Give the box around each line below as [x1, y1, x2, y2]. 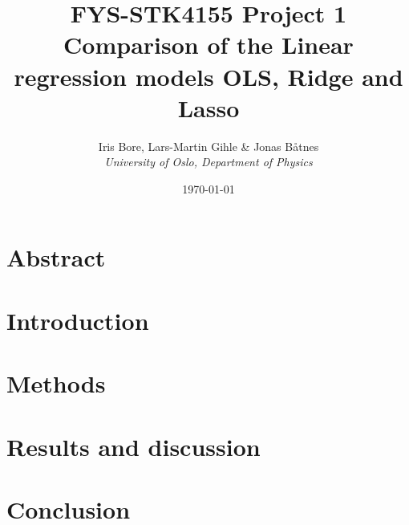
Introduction [6, 303, 149, 336]
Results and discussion [6, 429, 261, 462]
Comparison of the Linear [63, 28, 354, 61]
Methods [6, 367, 106, 400]
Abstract [6, 241, 106, 274]
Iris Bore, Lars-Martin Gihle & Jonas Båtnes [98, 137, 319, 154]
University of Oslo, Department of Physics [104, 153, 313, 170]
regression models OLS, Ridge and [14, 59, 403, 92]
